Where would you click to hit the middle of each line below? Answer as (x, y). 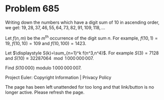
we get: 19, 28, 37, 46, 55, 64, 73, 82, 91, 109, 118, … (55, 27)
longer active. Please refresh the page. (45, 92)
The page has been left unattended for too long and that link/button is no (80, 87)
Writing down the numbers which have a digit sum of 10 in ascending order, (82, 22)
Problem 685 (32, 9)
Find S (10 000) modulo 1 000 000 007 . (43, 68)
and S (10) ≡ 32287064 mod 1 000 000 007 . (49, 58)
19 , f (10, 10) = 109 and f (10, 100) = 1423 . (46, 43)
